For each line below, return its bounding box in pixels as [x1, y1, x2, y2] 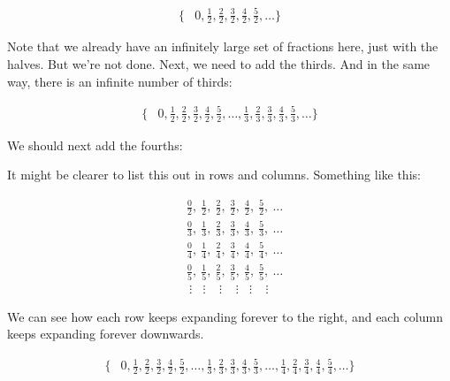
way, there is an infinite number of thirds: [7, 72, 233, 90]
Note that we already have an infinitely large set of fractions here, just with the [7, 37, 439, 56]
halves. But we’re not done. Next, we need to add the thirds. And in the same [7, 54, 431, 72]
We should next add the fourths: [7, 135, 183, 154]
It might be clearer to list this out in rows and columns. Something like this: [7, 165, 421, 184]
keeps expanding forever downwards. [7, 324, 204, 343]
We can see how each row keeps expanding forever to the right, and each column [7, 307, 443, 325]
